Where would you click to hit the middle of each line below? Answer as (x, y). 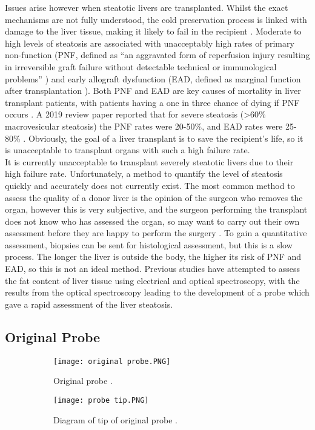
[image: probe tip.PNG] (101, 400)
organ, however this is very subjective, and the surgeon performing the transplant (156, 209)
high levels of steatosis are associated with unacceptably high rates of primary (150, 43)
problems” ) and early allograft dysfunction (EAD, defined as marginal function (153, 78)
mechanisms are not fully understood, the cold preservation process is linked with (156, 19)
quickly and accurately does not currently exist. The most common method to (150, 185)
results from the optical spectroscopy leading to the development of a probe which (157, 292)
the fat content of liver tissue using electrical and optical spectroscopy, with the (152, 280)
